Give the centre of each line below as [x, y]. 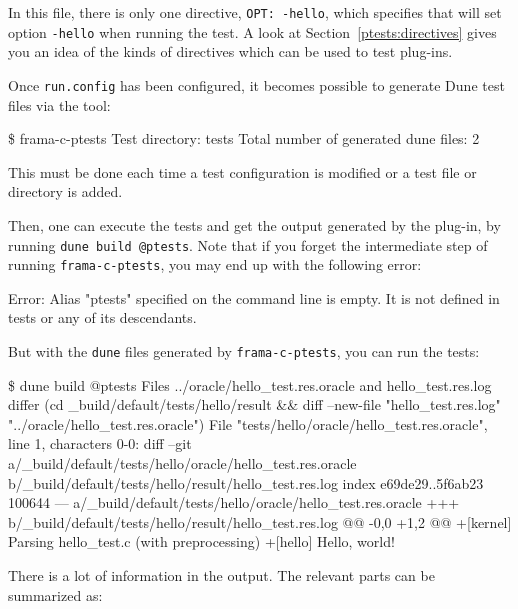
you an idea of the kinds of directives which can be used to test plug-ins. [230, 51]
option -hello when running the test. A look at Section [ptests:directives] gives [252, 31]
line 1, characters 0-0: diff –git [100, 443]
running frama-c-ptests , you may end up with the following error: [215, 264]
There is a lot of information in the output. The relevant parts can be [221, 575]
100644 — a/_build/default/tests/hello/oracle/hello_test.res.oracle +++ [234, 502]
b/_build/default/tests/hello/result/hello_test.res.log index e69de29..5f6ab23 [246, 482]
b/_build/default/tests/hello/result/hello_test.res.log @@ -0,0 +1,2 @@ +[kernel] [260, 521]
